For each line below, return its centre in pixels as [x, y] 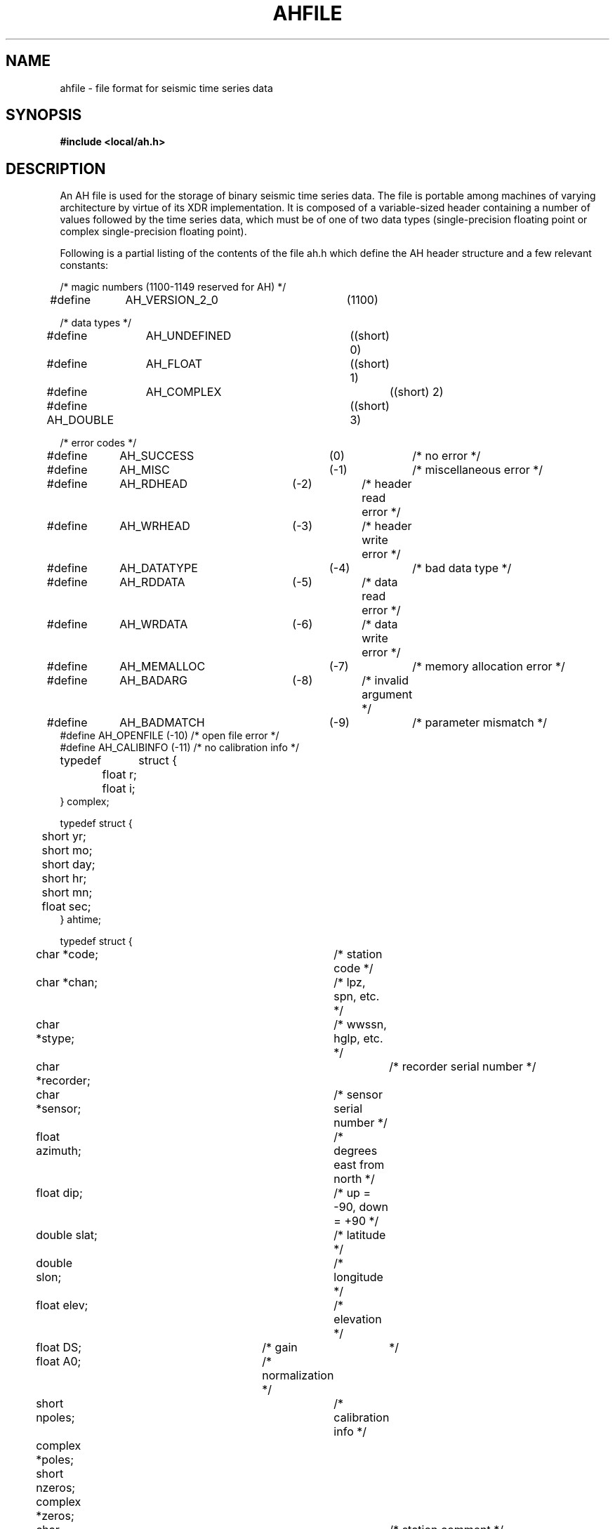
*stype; [55, 1039]
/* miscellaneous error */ [478, 470]
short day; [68, 865]
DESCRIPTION [56, 168]
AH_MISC [145, 470]
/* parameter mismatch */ [480, 723]
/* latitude [360, 1235]
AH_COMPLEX [184, 392]
